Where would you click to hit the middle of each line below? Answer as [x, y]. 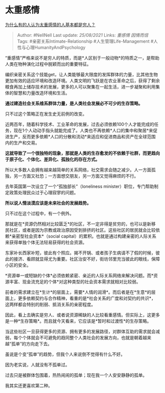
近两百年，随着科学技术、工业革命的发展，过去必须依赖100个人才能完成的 [80, 124]
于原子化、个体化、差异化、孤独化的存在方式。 [52, 159]
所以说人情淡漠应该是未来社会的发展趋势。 [48, 203]
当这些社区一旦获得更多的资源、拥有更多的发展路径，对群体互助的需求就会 [80, 331]
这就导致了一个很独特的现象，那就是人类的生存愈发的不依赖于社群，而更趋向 [82, 153]
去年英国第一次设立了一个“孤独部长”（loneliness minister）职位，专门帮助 [80, 186]
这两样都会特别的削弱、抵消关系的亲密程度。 [50, 304]
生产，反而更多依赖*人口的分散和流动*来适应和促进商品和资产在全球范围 [82, 136]
